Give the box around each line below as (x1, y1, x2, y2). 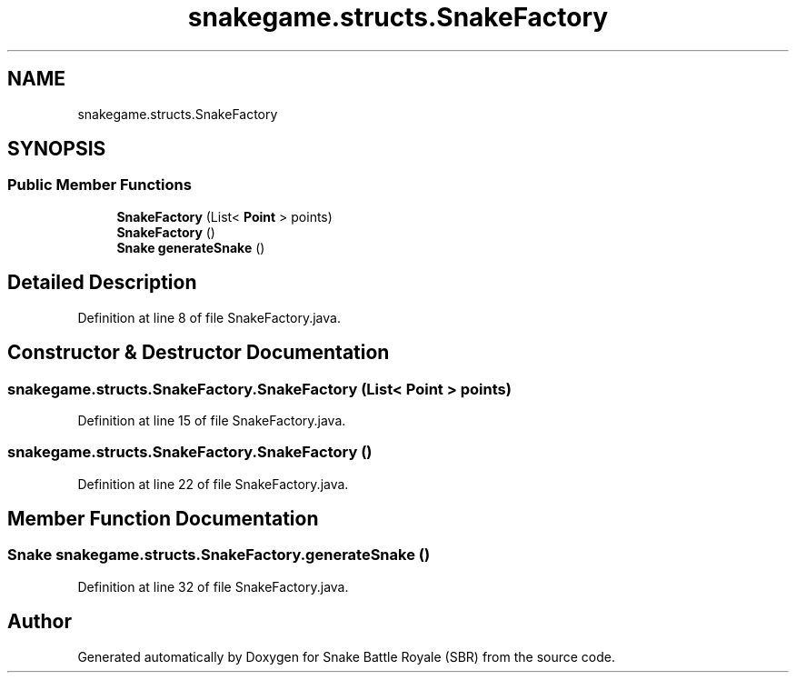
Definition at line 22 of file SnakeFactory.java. (77, 475, 349, 492)
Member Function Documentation (7, 507, 319, 531)
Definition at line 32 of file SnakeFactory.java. (77, 578, 349, 595)
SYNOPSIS (7, 137, 106, 161)
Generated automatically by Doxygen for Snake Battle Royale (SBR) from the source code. (77, 648, 616, 665)
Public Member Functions (7, 175, 192, 195)
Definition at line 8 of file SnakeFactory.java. (77, 309, 341, 325)
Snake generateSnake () (116, 239, 265, 255)
